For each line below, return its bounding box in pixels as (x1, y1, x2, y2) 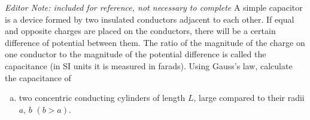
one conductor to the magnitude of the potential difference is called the (5, 48, 266, 60)
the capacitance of (5, 71, 71, 84)
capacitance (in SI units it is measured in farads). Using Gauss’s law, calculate (5, 59, 293, 72)
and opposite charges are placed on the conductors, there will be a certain (5, 24, 276, 37)
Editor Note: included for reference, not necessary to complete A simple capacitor (5, 1, 303, 13)
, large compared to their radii (193, 91, 305, 104)
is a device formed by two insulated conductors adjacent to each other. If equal (5, 13, 294, 25)
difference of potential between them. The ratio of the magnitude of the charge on (5, 36, 305, 48)
